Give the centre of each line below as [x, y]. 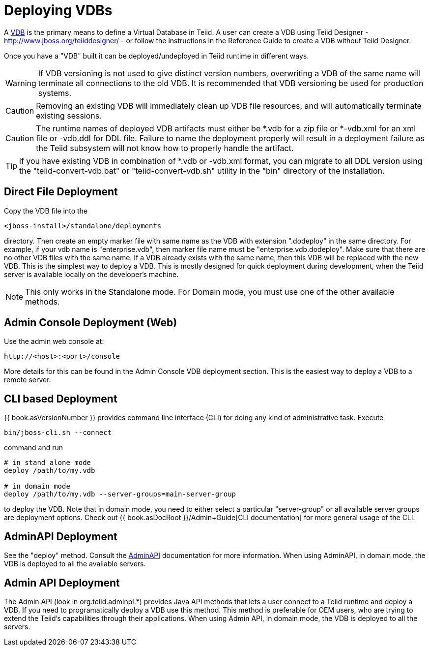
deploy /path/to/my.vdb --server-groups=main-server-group [120, 494]
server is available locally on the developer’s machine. [91, 274]
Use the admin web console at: [54, 341]
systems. [55, 93]
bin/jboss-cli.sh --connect [58, 433]
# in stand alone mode [48, 463]
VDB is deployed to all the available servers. [75, 564]
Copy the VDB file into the [46, 211]
